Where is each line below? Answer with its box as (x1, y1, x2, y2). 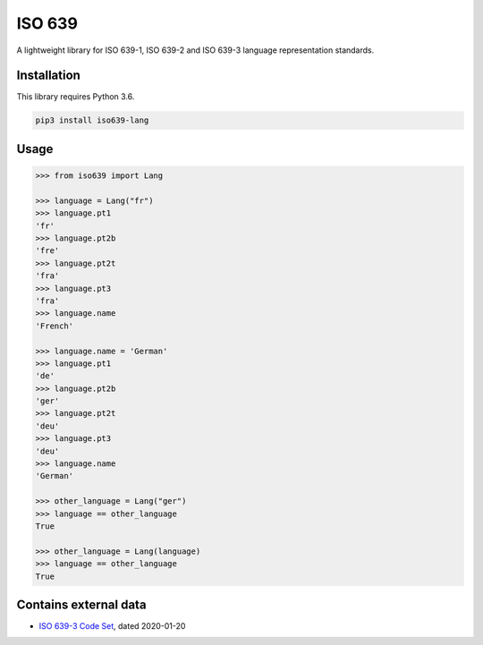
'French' (35, 320, 74, 331)
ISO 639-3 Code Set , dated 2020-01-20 (38, 621, 186, 632)
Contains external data (16, 597, 147, 612)
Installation (16, 68, 80, 83)
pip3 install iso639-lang (35, 115, 149, 125)
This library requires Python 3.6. (16, 91, 135, 102)
